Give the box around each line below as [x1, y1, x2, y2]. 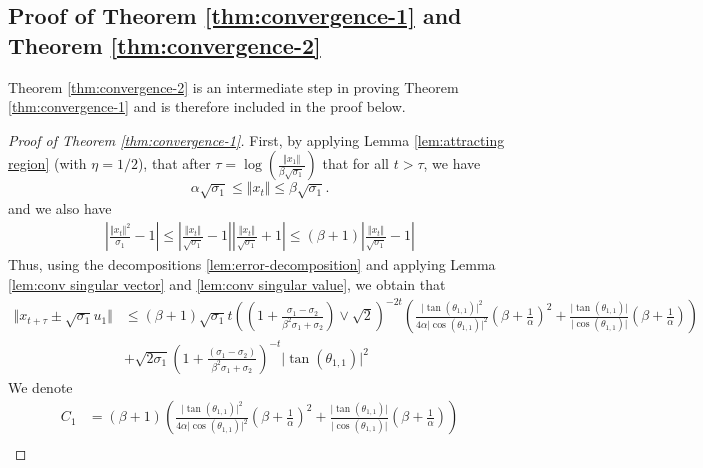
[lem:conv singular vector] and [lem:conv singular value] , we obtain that [8, 273, 446, 294]
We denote [8, 376, 73, 397]
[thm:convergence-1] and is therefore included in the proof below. [8, 96, 406, 117]
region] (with [8, 153, 87, 174]
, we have [423, 153, 481, 174]
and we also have [8, 197, 112, 218]
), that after [137, 153, 211, 174]
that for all [322, 153, 390, 174]
